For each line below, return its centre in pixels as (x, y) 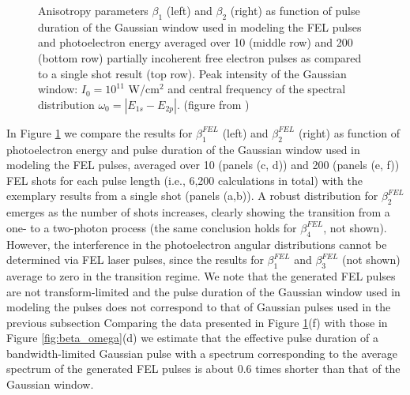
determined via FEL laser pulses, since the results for (135, 260)
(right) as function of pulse (295, 10)
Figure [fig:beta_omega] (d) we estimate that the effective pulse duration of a (192, 338)
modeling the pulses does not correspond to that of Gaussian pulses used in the (199, 307)
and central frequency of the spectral (257, 89)
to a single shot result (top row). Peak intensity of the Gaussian (192, 73)
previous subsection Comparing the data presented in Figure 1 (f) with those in (197, 322)
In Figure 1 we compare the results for (100, 132)
